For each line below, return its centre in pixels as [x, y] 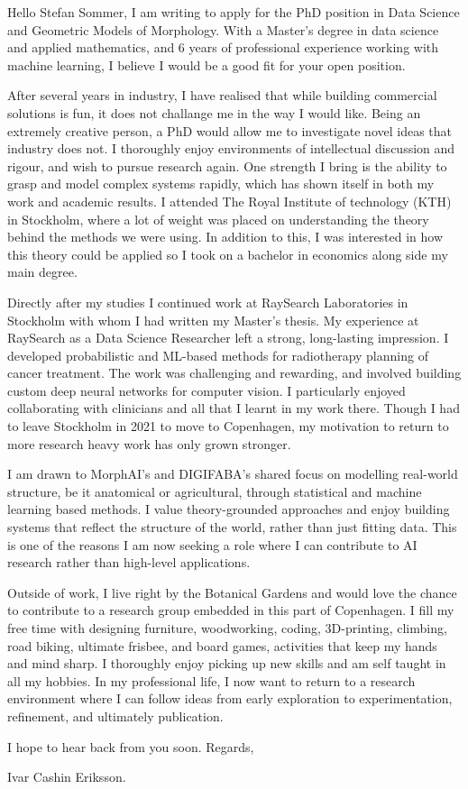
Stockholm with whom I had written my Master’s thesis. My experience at [213, 320]
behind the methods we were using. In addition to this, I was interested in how [225, 237]
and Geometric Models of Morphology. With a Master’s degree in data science [223, 29]
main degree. [42, 272]
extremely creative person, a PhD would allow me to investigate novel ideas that [230, 130]
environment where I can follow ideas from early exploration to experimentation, [230, 698]
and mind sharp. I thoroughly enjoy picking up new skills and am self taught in [227, 663]
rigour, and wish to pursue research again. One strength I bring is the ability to [227, 165]
